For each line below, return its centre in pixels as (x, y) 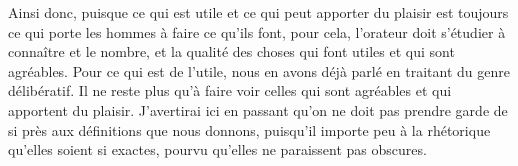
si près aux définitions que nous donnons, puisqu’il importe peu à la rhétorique (249, 129)
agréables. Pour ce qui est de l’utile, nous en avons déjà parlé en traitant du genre (259, 70)
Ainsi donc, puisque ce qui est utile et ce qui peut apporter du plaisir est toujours (258, 12)
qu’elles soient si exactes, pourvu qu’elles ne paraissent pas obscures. (217, 149)
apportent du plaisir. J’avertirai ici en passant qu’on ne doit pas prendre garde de (258, 109)
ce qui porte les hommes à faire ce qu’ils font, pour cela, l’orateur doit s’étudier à (257, 31)
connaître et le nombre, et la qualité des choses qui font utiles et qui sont (231, 51)
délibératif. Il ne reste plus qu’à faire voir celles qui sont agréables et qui (230, 90)
